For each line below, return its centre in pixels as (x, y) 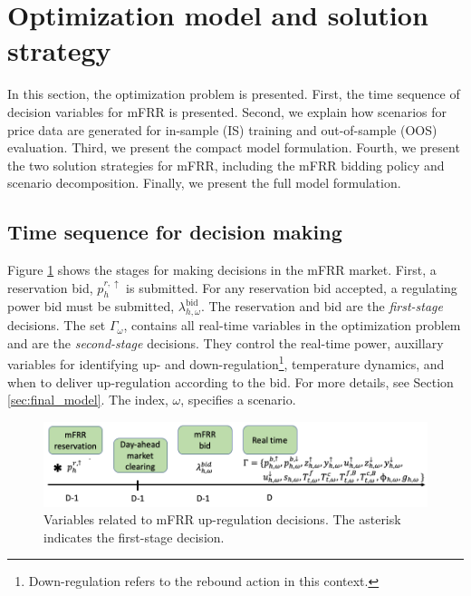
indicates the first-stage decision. (134, 537)
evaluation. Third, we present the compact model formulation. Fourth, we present (234, 147)
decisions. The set (57, 325)
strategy (59, 50)
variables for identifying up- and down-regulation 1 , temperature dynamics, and (226, 363)
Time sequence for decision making (175, 232)
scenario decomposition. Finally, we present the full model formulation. (204, 183)
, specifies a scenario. (238, 400)
